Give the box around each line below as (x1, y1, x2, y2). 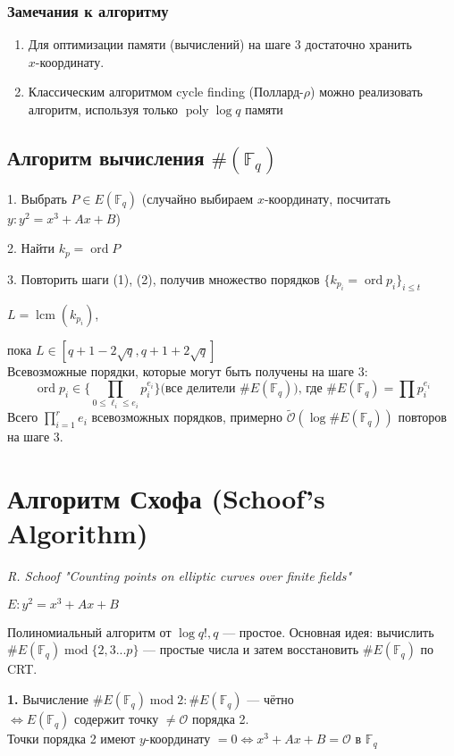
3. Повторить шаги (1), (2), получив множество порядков (7, 269, 320, 288)
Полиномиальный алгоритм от (7, 622, 172, 641)
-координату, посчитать (264, 189, 391, 207)
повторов (398, 407, 447, 426)
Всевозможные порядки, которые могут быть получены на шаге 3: (7, 361, 368, 380)
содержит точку (73, 710, 159, 728)
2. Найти (7, 239, 55, 257)
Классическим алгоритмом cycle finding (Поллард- (28, 82, 304, 101)
